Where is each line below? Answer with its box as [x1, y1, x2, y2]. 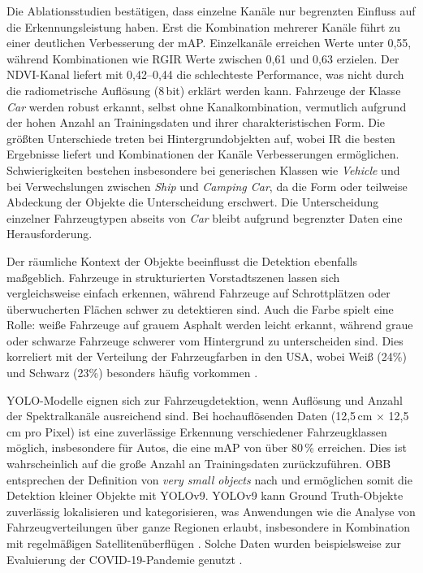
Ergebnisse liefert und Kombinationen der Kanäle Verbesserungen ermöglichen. [6, 145, 399, 163]
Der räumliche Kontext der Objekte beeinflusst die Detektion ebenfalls [6, 252, 358, 269]
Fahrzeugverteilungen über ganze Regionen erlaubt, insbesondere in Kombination [6, 519, 411, 536]
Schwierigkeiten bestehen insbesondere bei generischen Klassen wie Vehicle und [6, 161, 400, 178]
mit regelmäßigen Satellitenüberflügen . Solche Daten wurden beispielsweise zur [6, 535, 401, 551]
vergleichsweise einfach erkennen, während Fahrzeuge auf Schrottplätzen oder [6, 284, 391, 302]
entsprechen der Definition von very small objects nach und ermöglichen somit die [6, 471, 412, 488]
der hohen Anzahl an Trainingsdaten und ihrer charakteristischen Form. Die [6, 114, 386, 131]
